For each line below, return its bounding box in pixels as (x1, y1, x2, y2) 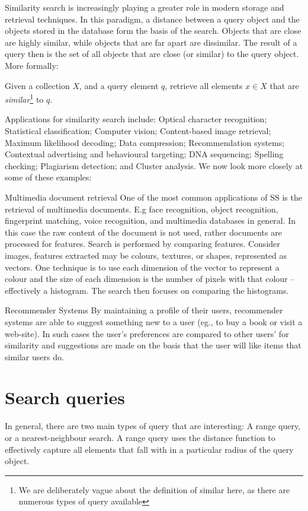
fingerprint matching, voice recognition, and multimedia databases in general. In (5, 214, 296, 227)
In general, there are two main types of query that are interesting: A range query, (5, 420, 301, 432)
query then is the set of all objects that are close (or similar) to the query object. (5, 47, 299, 60)
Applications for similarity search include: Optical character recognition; (5, 113, 267, 125)
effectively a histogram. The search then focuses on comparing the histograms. (5, 284, 289, 296)
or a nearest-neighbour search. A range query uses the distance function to (5, 431, 275, 443)
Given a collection (5, 79, 70, 91)
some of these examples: (5, 171, 92, 183)
